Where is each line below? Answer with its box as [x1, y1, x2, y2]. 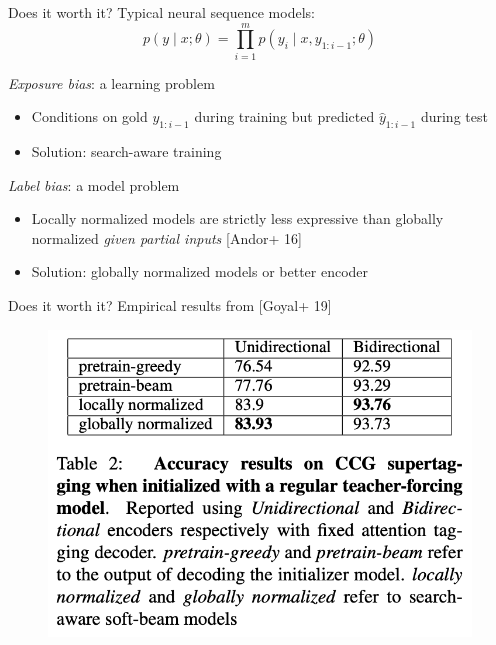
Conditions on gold [31, 106, 148, 127]
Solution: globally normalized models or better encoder [31, 261, 369, 282]
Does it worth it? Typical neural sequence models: [8, 2, 315, 22]
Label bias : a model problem [8, 174, 180, 195]
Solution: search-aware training [31, 141, 222, 162]
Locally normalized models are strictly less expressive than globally [31, 208, 444, 229]
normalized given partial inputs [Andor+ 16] [31, 227, 302, 248]
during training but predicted [194, 106, 375, 127]
